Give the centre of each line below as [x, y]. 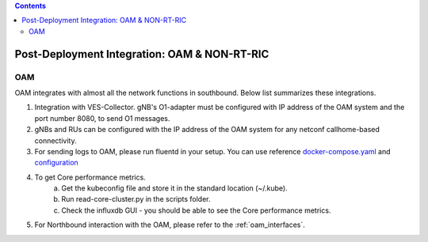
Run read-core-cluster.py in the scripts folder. [136, 199]
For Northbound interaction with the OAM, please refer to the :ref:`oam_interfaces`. [170, 225]
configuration [56, 163]
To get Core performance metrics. [90, 177]
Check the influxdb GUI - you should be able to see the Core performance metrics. [196, 210]
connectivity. [55, 140]
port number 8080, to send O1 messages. [102, 118]
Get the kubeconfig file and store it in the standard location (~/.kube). [175, 188]
